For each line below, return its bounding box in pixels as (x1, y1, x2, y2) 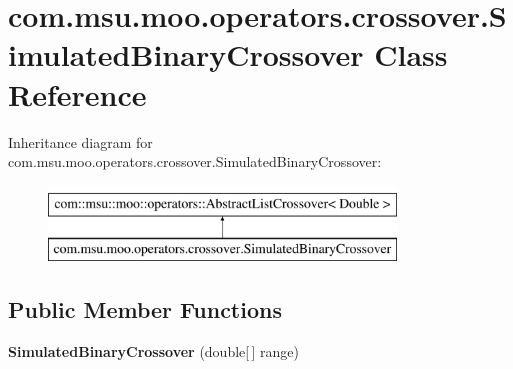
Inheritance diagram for (8, 131, 153, 152)
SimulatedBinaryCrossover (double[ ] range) (8, 341, 300, 362)
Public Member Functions (8, 294, 282, 325)
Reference (8, 73, 147, 114)
